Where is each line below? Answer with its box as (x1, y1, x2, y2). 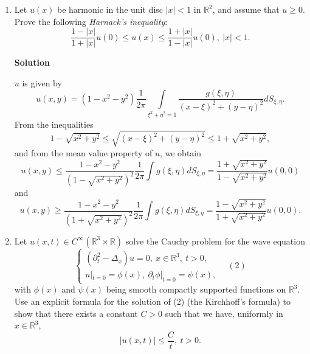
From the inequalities (14, 117, 94, 130)
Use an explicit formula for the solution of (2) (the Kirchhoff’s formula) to (14, 294, 291, 307)
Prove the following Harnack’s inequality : (14, 15, 168, 27)
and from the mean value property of (14, 146, 153, 159)
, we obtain (159, 146, 202, 159)
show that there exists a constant (14, 307, 138, 319)
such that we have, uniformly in (165, 307, 283, 319)
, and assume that (212, 3, 280, 15)
